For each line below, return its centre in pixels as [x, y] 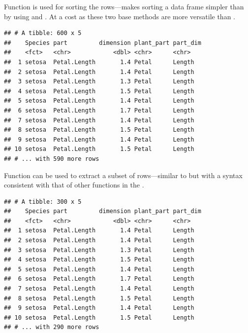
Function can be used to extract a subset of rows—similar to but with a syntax [123, 175]
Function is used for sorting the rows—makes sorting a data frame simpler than [124, 6]
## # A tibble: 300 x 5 [43, 202]
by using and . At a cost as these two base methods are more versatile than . [120, 16]
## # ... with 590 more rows [52, 159]
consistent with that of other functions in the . [74, 185]
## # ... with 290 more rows [52, 327]
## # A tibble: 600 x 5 [43, 33]
